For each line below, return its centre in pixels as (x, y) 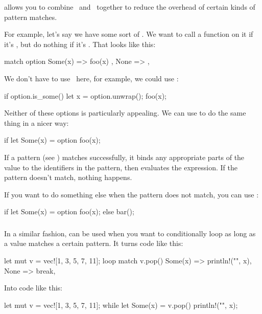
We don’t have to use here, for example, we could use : (91, 78)
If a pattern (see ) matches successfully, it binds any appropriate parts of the (124, 157)
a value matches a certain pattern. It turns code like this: (94, 243)
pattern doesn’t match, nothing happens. (68, 177)
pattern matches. (31, 17)
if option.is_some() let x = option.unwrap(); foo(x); (85, 95)
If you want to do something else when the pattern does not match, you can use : (132, 194)
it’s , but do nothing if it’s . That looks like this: (80, 44)
